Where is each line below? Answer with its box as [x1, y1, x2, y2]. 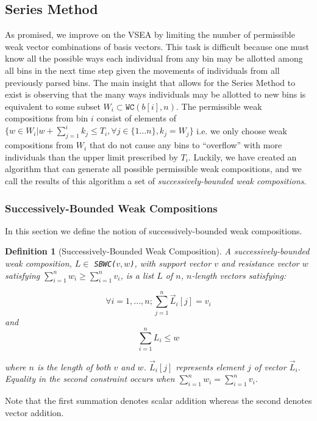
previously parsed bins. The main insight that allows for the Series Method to [5, 76, 296, 88]
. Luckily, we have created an [188, 150, 297, 163]
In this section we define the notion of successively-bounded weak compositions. [5, 224, 302, 237]
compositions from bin [5, 112, 88, 124]
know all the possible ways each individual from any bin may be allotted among [5, 52, 303, 65]
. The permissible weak [176, 99, 262, 112]
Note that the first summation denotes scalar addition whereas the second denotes [5, 394, 312, 406]
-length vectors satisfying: [191, 268, 287, 281]
